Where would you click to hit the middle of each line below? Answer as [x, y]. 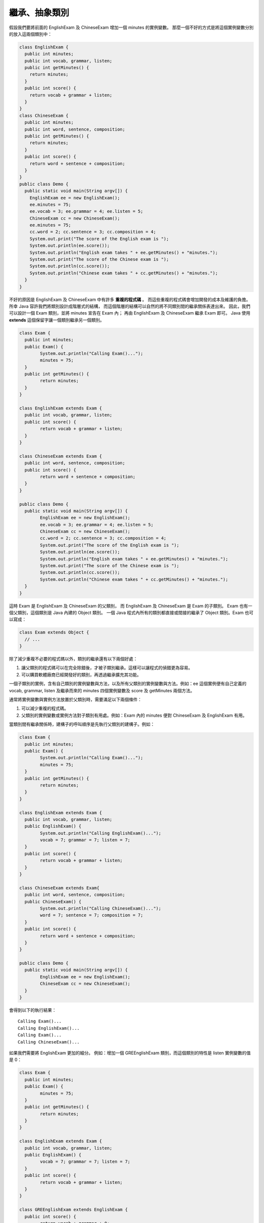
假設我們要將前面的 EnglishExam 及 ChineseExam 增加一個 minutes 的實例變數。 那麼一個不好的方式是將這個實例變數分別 [131, 27]
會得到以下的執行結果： [33, 1010]
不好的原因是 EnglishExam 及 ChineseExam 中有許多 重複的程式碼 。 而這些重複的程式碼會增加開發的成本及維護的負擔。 [130, 299]
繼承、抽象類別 [39, 13]
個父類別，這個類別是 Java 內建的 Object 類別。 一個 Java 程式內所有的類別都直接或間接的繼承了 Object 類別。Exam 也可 [131, 612]
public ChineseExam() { [53, 902]
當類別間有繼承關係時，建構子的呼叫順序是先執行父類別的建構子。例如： [82, 725]
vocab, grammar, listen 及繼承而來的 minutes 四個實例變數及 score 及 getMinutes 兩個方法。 [102, 690]
